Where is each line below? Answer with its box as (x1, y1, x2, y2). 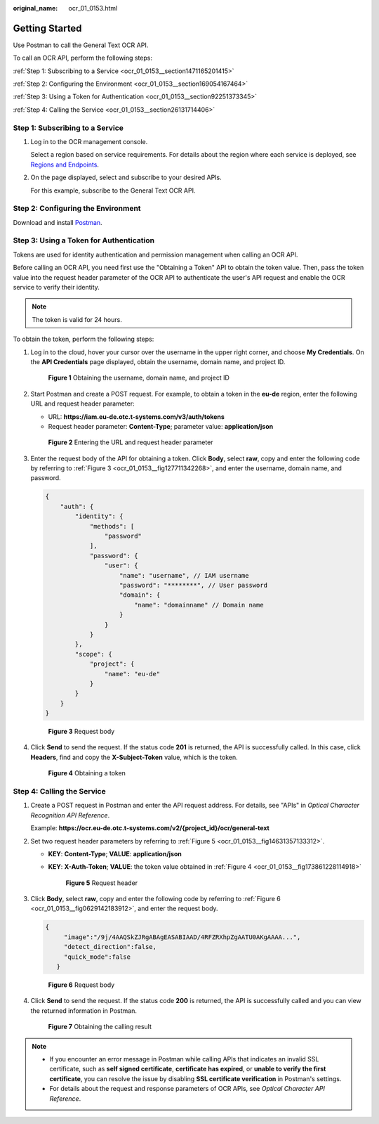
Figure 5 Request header (65, 879, 138, 887)
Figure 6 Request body (48, 981, 115, 989)
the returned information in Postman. (30, 1006, 137, 1015)
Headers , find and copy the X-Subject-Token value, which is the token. (30, 753, 238, 761)
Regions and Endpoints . (30, 160, 100, 169)
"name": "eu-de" (104, 670, 161, 678)
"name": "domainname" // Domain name (133, 601, 264, 609)
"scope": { (74, 650, 112, 658)
